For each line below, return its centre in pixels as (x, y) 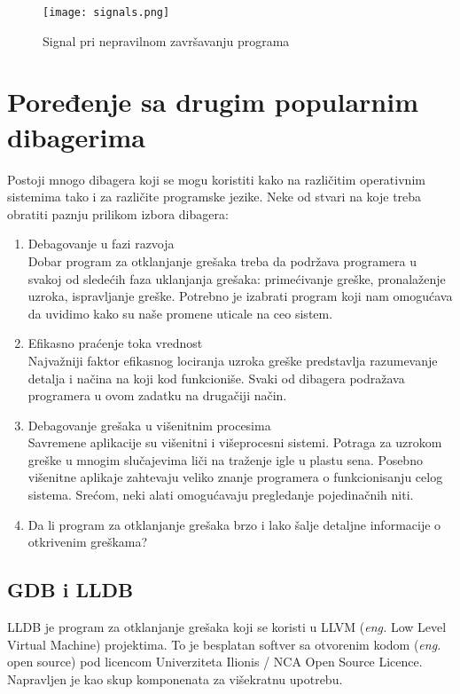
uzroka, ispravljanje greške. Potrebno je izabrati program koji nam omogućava (240, 296)
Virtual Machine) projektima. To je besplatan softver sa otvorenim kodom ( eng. (224, 644)
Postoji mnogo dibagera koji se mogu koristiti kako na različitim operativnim (216, 179)
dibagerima (76, 136)
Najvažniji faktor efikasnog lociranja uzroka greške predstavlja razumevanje (233, 360)
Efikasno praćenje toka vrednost (115, 343)
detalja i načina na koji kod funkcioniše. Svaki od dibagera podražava (216, 378)
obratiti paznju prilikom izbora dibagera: (118, 213)
